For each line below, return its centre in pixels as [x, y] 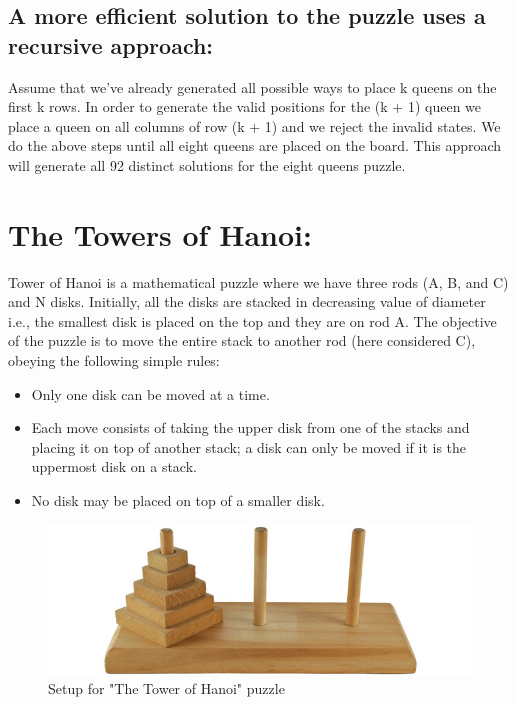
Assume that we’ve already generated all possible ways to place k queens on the [252, 86]
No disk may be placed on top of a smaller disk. [178, 500]
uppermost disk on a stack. [114, 466]
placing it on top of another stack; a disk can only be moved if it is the [249, 446]
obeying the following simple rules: [114, 360]
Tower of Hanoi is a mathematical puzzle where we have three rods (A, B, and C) [258, 281]
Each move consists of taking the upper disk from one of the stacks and [250, 427]
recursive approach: [111, 44]
